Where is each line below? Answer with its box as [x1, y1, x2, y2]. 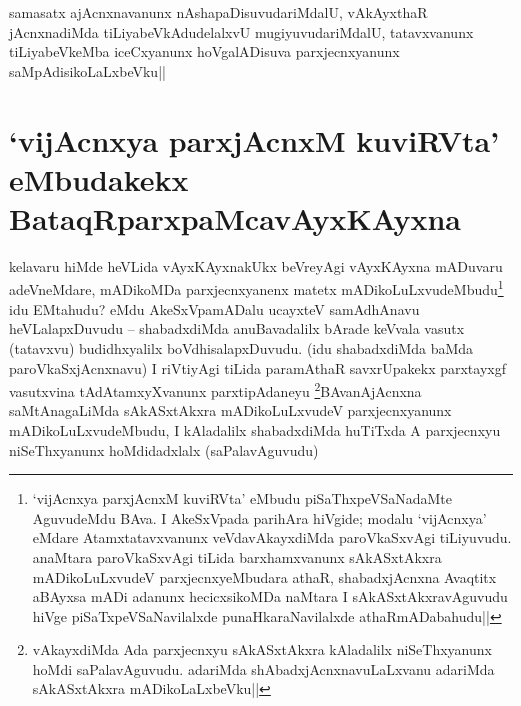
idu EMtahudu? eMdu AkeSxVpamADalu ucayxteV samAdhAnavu [9, 298, 420, 319]
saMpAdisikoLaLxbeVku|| [9, 60, 166, 81]
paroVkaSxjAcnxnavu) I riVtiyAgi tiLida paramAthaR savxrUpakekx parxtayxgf [9, 357, 506, 378]
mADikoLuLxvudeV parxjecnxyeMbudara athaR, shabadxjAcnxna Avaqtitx [32, 566, 497, 587]
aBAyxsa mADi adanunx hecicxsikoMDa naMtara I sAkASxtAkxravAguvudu [32, 586, 508, 607]
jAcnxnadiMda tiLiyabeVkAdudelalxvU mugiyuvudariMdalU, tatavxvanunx [9, 21, 474, 42]
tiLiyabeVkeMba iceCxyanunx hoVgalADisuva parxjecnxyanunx [9, 41, 400, 62]
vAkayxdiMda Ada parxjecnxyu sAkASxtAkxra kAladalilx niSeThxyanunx [32, 639, 492, 660]
